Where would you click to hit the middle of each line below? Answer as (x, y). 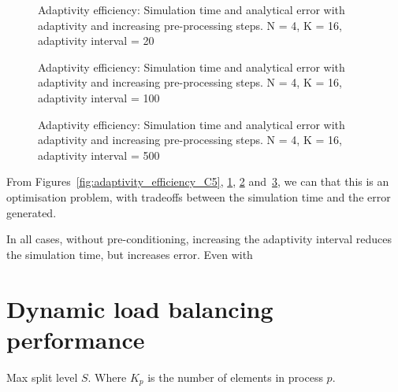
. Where (107, 377)
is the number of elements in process (235, 377)
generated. (32, 212)
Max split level (42, 377)
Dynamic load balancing (140, 308)
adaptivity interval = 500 (99, 155)
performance (76, 339)
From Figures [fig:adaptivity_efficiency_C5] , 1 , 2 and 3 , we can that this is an (198, 181)
